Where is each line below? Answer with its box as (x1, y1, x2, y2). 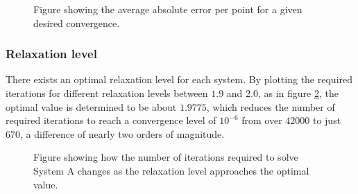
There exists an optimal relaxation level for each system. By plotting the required (6, 72, 353, 87)
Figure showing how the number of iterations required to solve (33, 150, 298, 164)
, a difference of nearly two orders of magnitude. (20, 126, 225, 141)
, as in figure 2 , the (257, 86, 339, 100)
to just (312, 113, 341, 127)
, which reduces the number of (206, 99, 335, 114)
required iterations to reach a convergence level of (6, 113, 216, 127)
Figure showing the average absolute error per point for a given (33, 2, 302, 16)
